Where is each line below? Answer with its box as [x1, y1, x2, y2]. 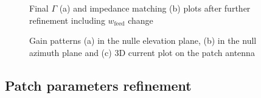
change [128, 13, 153, 26]
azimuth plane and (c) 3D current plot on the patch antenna [29, 46, 255, 58]
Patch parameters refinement [5, 75, 192, 94]
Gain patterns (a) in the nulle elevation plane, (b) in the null [29, 34, 257, 47]
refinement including [29, 13, 105, 26]
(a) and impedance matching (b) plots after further [59, 2, 251, 14]
